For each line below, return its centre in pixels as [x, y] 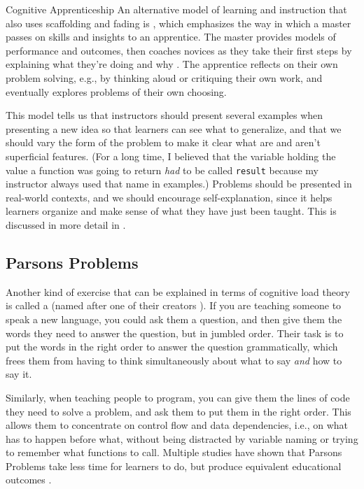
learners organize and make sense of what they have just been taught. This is [171, 211]
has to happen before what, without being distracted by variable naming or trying [182, 438]
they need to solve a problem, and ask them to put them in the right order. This [178, 411]
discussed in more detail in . [66, 224]
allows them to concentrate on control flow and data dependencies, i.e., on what [177, 425]
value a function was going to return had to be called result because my [162, 170]
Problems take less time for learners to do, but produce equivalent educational [174, 466]
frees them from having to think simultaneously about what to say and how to [174, 360]
